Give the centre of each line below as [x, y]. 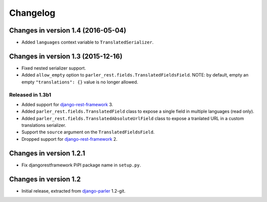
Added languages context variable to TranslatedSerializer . [88, 42]
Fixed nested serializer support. [54, 68]
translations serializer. [44, 125]
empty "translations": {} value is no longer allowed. [80, 82]
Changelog [32, 13]
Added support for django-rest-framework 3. [67, 104]
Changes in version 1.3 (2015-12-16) [66, 56]
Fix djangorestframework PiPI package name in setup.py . [81, 165]
